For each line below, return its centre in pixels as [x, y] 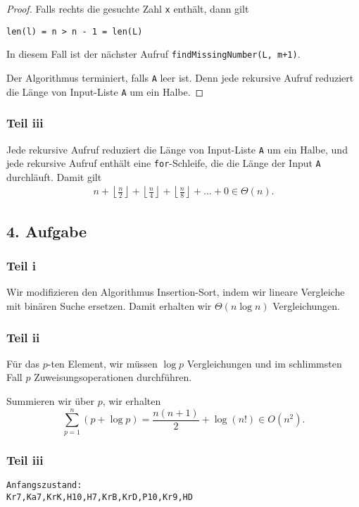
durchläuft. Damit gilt [54, 176]
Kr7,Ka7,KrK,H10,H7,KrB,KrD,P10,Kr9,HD [100, 497]
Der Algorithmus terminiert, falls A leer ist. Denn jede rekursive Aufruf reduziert [180, 77]
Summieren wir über [50, 401]
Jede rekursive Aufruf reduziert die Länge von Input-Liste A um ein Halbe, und [177, 149]
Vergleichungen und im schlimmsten [264, 363]
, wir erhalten [132, 401]
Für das [23, 363]
